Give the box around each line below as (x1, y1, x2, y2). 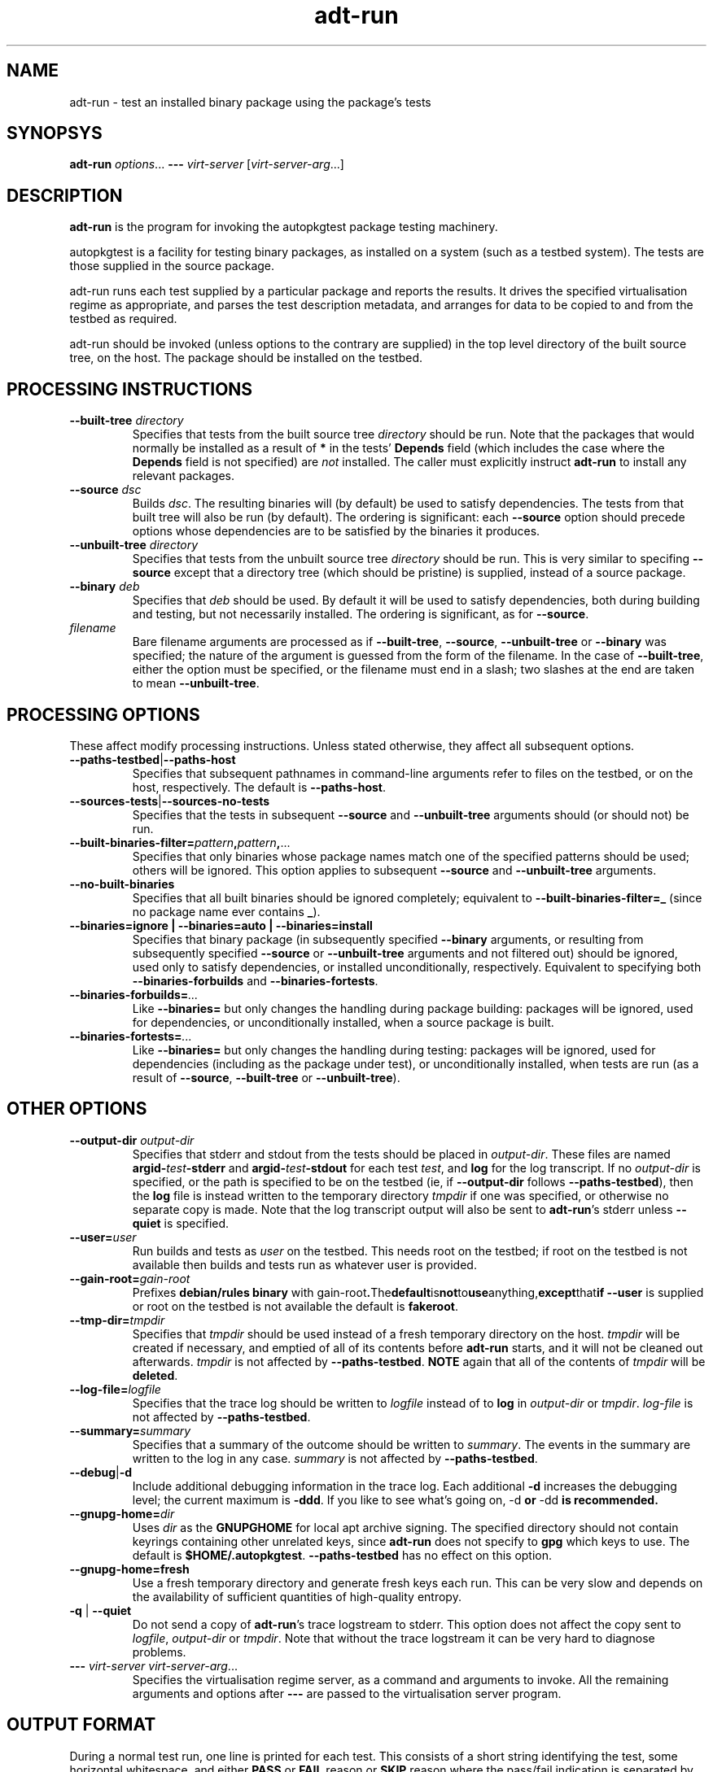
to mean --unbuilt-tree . (132, 676, 260, 691)
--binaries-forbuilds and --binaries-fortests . (132, 973, 378, 988)
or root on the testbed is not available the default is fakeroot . (132, 1298, 458, 1313)
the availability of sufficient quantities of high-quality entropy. (132, 1589, 461, 1604)
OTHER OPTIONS (7, 1098, 147, 1120)
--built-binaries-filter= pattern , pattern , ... (69, 835, 291, 849)
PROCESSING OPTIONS (7, 704, 200, 725)
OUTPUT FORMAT (7, 1714, 156, 1735)
